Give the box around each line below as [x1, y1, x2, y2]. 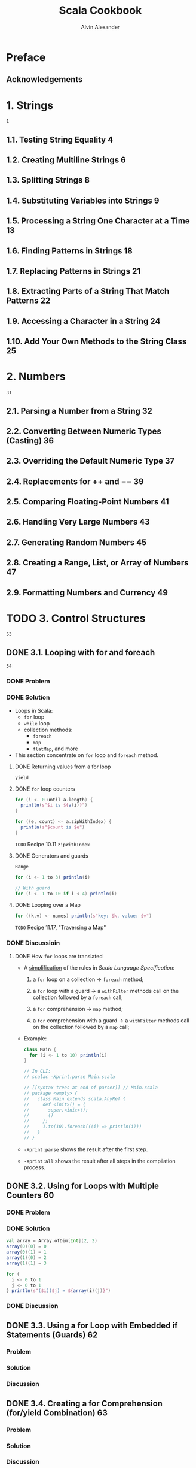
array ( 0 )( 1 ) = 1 [6, 1249, 47, 1255]
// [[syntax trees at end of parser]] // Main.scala [23, 1085, 158, 1091]
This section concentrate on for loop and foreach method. [14, 751, 159, 758]
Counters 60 [6, 1190, 54, 1201]
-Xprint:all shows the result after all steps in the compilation [23, 1157, 176, 1164]
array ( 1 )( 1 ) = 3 [6, 1260, 47, 1266]
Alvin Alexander [81, 23, 120, 31]
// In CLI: [23, 1069, 51, 1074]
